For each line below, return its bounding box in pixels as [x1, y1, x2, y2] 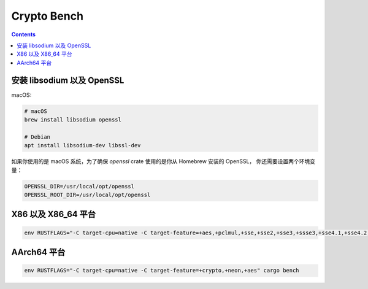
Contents [11, 31, 36, 38]
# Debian [24, 133, 51, 141]
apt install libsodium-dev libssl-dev [24, 142, 141, 149]
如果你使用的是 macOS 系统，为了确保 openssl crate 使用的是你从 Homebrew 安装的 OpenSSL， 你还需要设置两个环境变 [11, 158, 316, 165]
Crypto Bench [11, 9, 84, 23]
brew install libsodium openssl [24, 117, 122, 123]
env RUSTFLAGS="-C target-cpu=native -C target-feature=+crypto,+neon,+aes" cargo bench [24, 267, 300, 274]
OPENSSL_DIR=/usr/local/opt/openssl [24, 183, 135, 190]
